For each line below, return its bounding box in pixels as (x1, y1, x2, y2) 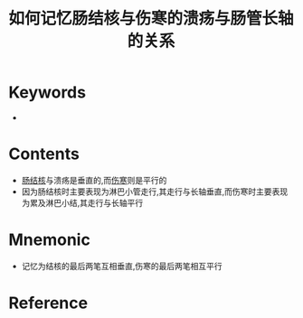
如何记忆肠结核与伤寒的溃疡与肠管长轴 (8, 8, 295, 29)
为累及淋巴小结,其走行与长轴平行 (21, 197, 144, 208)
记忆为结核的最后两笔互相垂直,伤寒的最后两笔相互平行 (21, 260, 223, 271)
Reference (8, 293, 88, 313)
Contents (8, 144, 80, 164)
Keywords (8, 82, 87, 103)
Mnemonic (8, 229, 91, 250)
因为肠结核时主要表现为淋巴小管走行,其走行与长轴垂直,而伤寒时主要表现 (21, 186, 289, 197)
